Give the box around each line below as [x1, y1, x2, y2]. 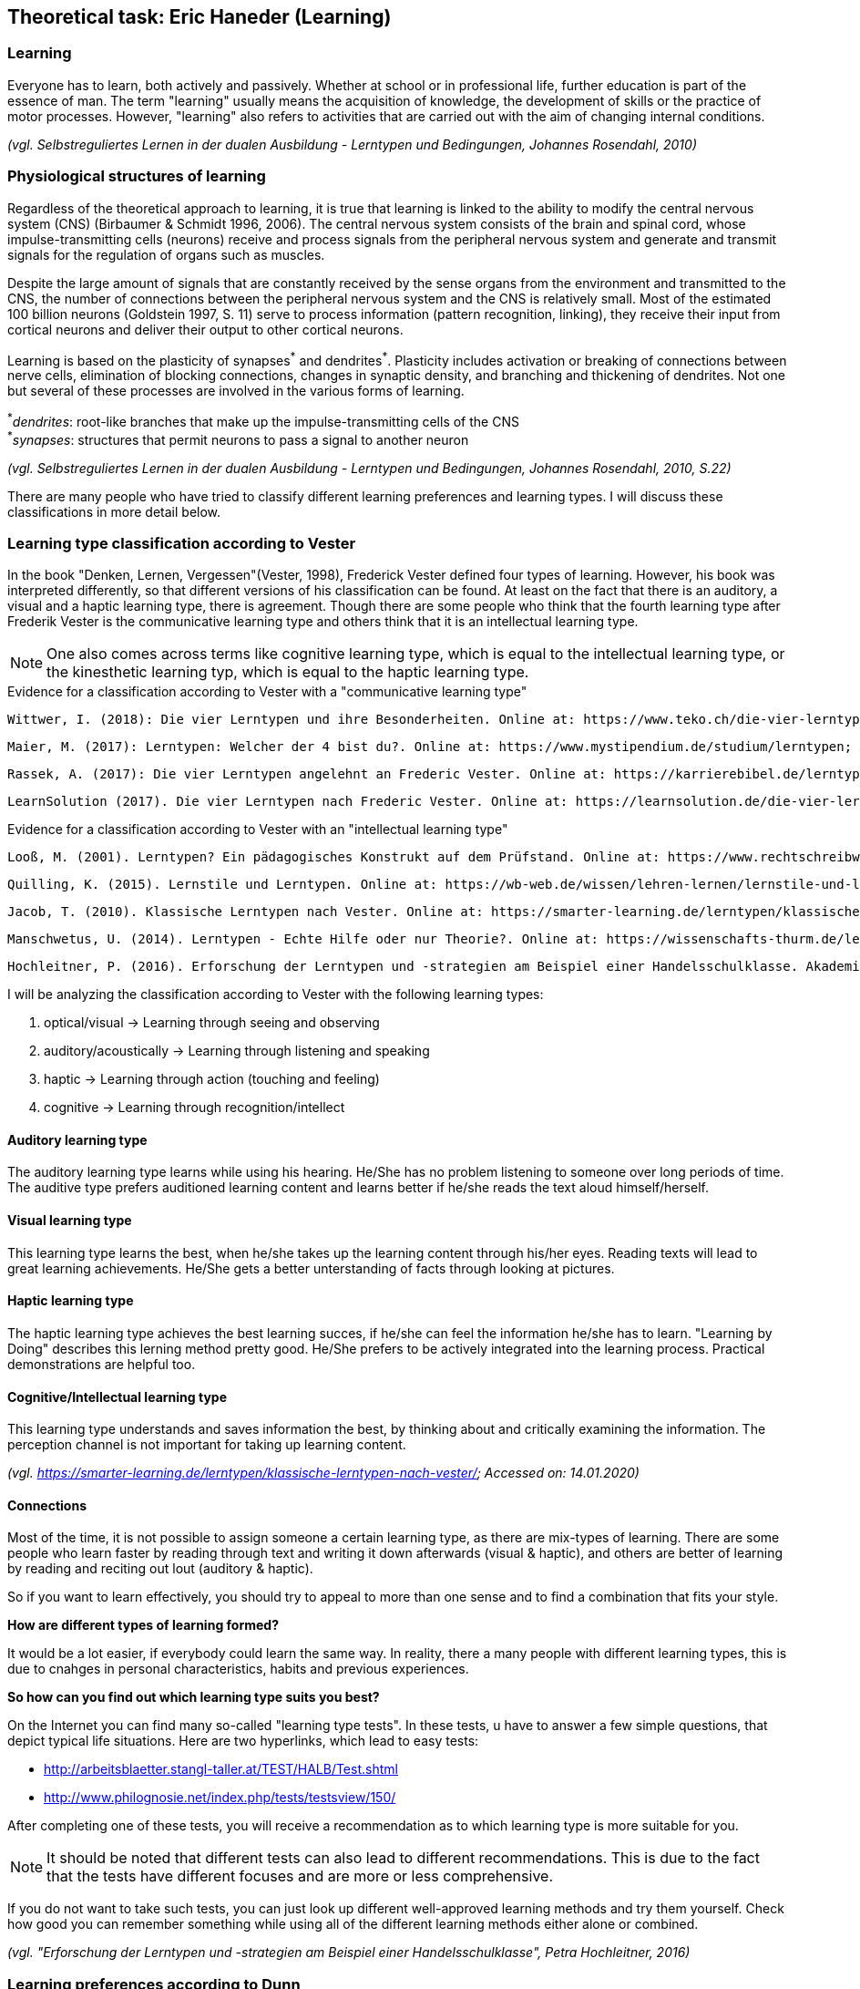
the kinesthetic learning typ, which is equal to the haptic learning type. [46, 663, 529, 682]
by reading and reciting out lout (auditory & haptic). [7, 1561, 313, 1577]
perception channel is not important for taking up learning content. [7, 1437, 406, 1453]
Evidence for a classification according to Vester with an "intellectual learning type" [7, 821, 508, 838]
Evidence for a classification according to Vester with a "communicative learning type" [7, 684, 527, 700]
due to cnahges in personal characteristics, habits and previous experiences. [7, 1661, 469, 1677]
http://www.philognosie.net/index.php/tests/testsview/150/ [44, 1789, 396, 1806]
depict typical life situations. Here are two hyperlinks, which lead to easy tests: [7, 1733, 479, 1749]
